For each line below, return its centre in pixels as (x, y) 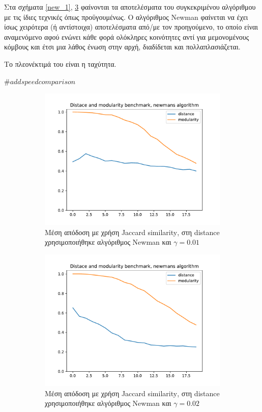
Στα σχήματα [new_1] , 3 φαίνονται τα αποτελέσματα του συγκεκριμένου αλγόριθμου (130, 7)
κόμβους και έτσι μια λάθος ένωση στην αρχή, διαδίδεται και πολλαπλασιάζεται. (122, 47)
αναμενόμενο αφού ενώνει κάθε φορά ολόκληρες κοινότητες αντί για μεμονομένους (127, 36)
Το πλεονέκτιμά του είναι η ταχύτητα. (60, 63)
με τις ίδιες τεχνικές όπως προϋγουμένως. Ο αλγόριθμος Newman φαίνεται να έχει (126, 17)
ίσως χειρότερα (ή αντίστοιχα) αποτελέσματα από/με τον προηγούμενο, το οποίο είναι (131, 27)
